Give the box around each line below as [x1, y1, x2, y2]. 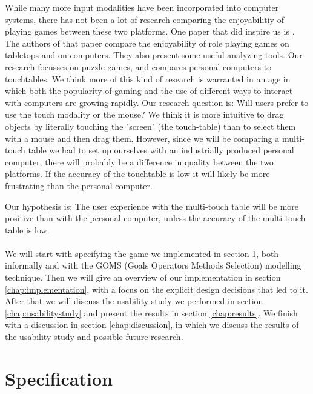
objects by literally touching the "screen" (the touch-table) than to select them [5, 119, 296, 132]
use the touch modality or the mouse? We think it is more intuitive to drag [5, 108, 284, 121]
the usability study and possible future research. [5, 330, 183, 343]
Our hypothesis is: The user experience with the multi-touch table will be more [5, 199, 299, 212]
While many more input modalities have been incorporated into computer [5, 1, 279, 13]
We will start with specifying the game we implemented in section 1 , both [5, 247, 279, 259]
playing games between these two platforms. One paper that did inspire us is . [5, 25, 295, 38]
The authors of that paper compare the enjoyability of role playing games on [5, 36, 289, 49]
